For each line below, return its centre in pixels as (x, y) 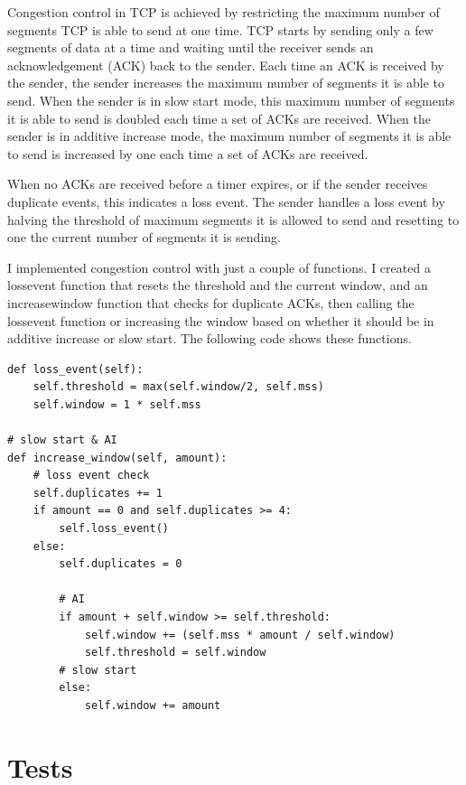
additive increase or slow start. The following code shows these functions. (210, 338)
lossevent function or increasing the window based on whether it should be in (221, 320)
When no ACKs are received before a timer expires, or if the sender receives (218, 184)
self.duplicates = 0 (121, 564)
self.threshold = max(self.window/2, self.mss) (178, 387)
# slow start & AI (62, 440)
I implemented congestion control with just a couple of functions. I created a (219, 267)
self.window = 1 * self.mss (117, 404)
